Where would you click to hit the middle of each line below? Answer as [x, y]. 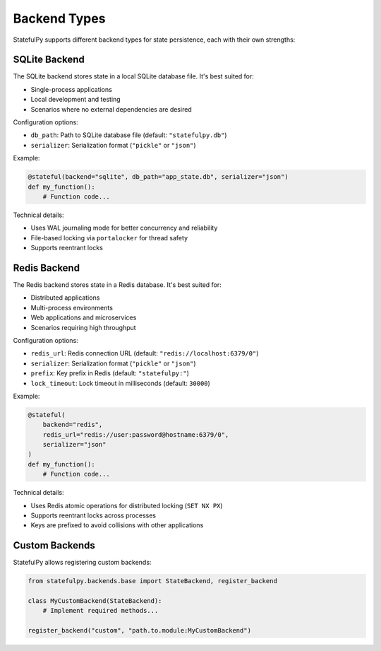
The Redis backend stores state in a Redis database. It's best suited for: [117, 285]
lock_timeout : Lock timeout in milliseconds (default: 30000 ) [121, 383]
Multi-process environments [72, 307]
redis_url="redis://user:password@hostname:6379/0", [136, 434]
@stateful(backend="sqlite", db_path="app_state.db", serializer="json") [158, 177]
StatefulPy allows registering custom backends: [82, 563]
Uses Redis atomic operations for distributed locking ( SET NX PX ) [127, 505]
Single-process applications [71, 89]
